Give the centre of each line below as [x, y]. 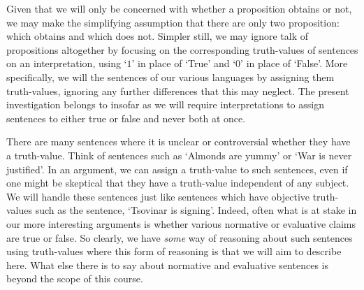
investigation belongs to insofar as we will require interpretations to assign [165, 104]
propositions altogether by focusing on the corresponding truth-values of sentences [182, 49]
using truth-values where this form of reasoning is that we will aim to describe [174, 251]
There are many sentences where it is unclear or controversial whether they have [179, 142]
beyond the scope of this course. [75, 278]
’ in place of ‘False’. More [294, 63]
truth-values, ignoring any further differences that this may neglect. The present [178, 90]
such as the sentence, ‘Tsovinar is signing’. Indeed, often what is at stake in [196, 210]
